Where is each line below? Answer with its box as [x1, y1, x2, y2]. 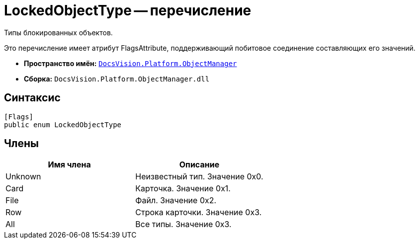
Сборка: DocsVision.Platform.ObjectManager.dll [24, 74, 210, 83]
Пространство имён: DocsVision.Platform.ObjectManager [24, 59, 237, 68]
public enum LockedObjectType [4, 120, 122, 129]
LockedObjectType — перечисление [4, 2, 251, 19]
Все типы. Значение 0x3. [135, 219, 232, 230]
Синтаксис [4, 91, 61, 104]
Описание [179, 160, 220, 170]
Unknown [5, 171, 41, 182]
